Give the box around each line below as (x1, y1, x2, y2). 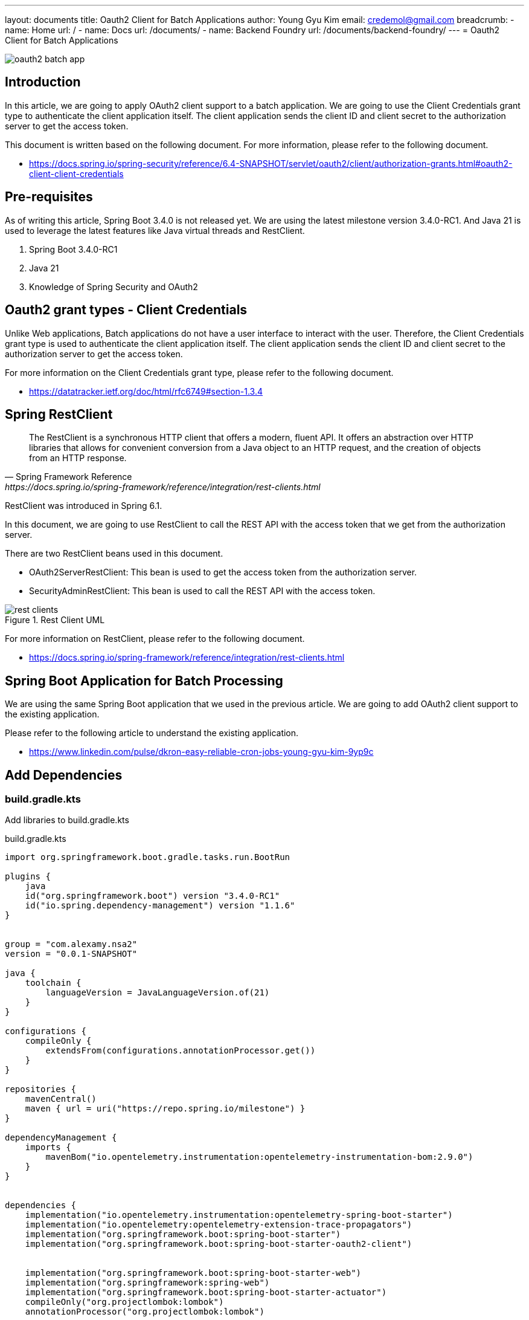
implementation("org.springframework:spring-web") (25, 1278, 270, 1288)
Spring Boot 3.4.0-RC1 (29, 244, 118, 254)
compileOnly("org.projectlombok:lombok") (25, 1297, 224, 1307)
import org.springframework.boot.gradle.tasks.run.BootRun (5, 852, 290, 862)
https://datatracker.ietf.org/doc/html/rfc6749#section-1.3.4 (29, 386, 263, 396)
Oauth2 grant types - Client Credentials (5, 302, 248, 318)
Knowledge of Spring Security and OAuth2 (29, 281, 198, 292)
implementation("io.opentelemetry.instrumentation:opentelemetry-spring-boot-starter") (25, 1210, 453, 1220)
